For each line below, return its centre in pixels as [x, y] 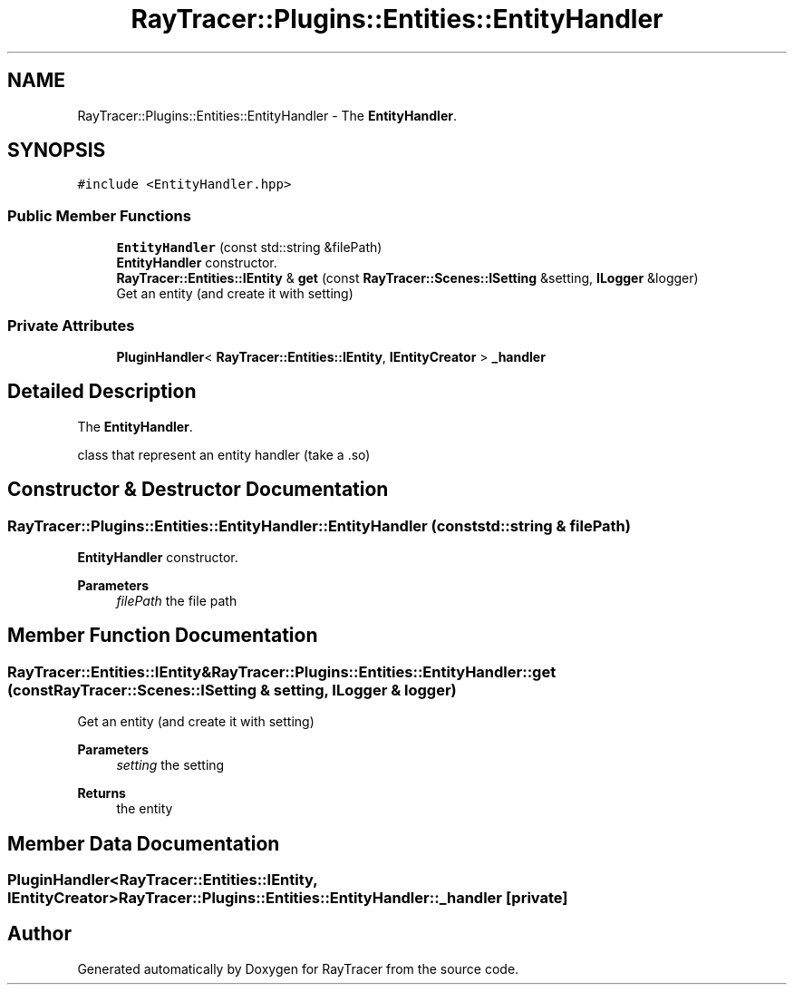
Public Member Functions [99, 215]
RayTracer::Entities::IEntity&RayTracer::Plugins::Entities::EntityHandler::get [282, 671]
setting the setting [170, 765]
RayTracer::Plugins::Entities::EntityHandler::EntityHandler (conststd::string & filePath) [319, 525]
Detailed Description [102, 392]
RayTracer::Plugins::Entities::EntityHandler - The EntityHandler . [267, 115]
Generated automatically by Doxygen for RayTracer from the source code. [298, 968]
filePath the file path [177, 601]
